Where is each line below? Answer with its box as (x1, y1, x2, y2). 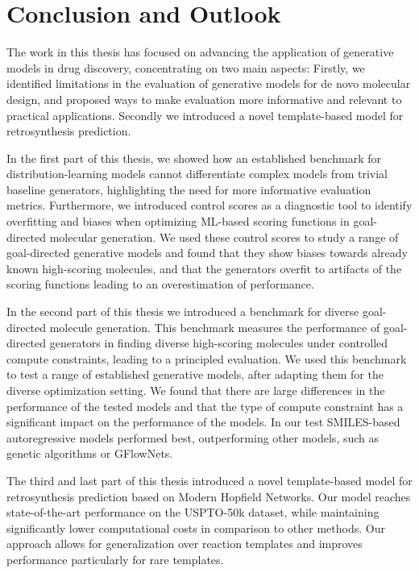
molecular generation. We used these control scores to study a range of (49, 228, 399, 245)
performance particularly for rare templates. (6, 550, 224, 567)
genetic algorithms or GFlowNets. (6, 445, 173, 462)
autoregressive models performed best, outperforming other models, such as (6, 429, 380, 446)
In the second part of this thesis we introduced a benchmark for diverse (6, 303, 359, 320)
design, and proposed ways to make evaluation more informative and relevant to (6, 90, 402, 107)
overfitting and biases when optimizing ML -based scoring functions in (6, 213, 350, 230)
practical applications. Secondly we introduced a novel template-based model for (6, 106, 404, 123)
